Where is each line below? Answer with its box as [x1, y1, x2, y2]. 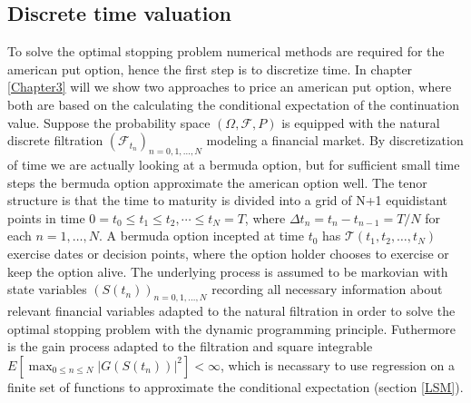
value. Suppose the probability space [7, 113, 211, 132]
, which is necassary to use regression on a [220, 355, 455, 374]
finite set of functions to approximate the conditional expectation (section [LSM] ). [7, 377, 464, 396]
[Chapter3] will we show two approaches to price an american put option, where [7, 77, 452, 96]
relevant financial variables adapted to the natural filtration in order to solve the [7, 300, 456, 319]
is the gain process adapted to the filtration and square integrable [7, 337, 373, 356]
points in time [7, 208, 85, 227]
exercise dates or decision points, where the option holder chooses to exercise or [7, 243, 449, 262]
